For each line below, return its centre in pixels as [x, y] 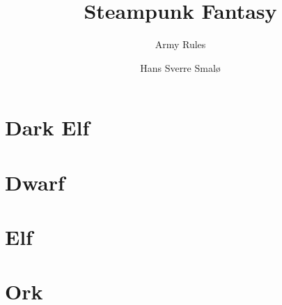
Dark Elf [47, 127]
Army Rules [180, 44]
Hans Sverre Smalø [180, 67]
